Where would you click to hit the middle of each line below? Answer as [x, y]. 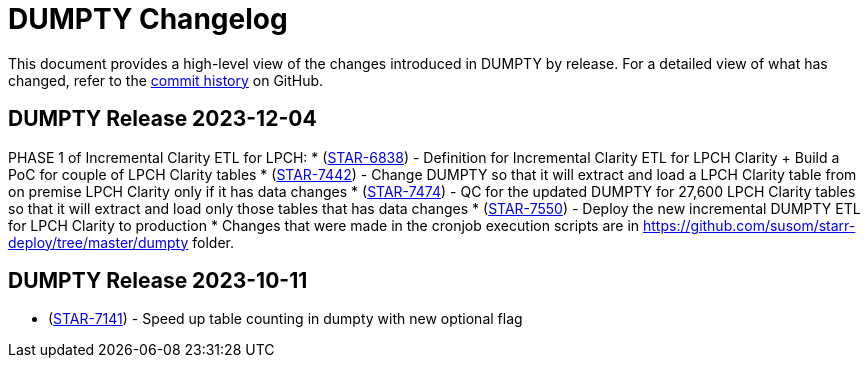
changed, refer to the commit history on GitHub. [166, 80]
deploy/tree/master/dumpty [98, 242]
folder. [213, 242]
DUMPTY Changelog [148, 19]
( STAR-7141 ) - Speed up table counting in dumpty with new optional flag [285, 319]
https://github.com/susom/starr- [749, 225]
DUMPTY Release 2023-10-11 [158, 281]
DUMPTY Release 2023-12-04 [162, 119]
